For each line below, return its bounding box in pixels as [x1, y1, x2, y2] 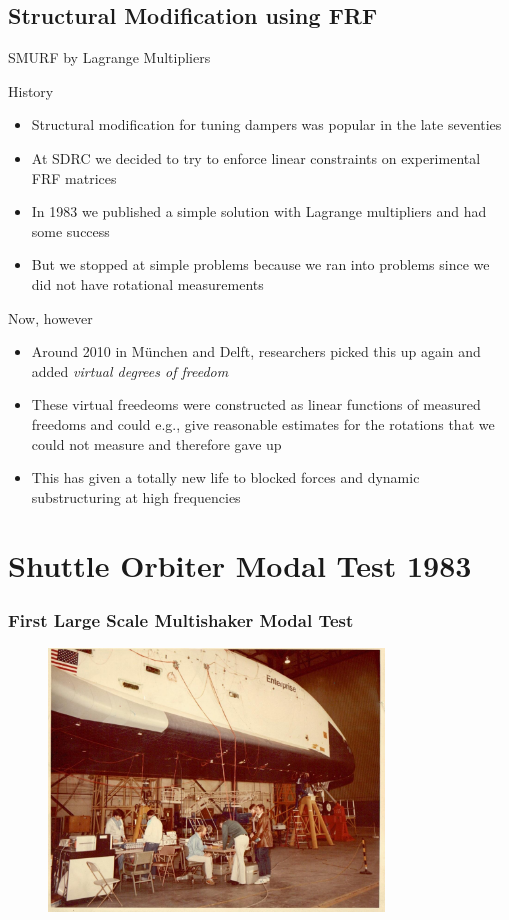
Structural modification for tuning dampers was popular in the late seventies [31, 114, 502, 135]
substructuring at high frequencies [31, 486, 241, 507]
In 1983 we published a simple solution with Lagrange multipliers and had [31, 201, 487, 222]
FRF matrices [31, 167, 117, 188]
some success [31, 220, 110, 241]
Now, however [8, 307, 93, 328]
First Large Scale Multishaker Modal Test [8, 607, 354, 632]
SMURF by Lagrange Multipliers [8, 47, 211, 68]
